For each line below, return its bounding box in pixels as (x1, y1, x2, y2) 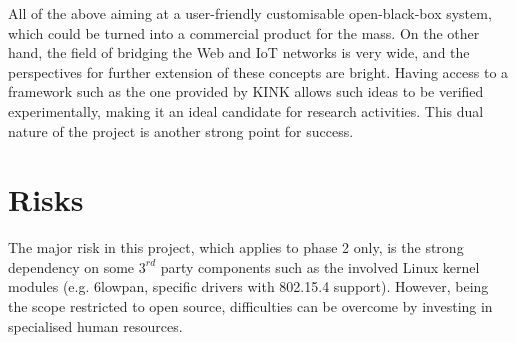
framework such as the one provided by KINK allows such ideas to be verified (8, 81, 484, 102)
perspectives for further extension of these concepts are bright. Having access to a (8, 61, 509, 82)
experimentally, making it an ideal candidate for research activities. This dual (8, 100, 484, 121)
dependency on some (8, 256, 135, 277)
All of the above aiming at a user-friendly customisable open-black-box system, (8, 3, 492, 23)
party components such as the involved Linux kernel (160, 256, 480, 277)
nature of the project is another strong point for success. (8, 120, 354, 141)
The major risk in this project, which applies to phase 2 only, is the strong (8, 237, 464, 258)
